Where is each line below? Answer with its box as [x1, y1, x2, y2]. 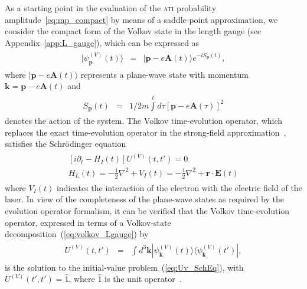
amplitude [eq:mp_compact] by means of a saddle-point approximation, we [5, 13, 278, 25]
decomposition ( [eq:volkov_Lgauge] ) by [5, 228, 149, 240]
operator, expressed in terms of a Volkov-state [5, 216, 171, 228]
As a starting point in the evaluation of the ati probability [5, 2, 217, 14]
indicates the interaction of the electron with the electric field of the [56, 181, 302, 193]
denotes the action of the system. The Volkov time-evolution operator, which [5, 114, 283, 127]
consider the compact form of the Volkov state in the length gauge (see [5, 25, 262, 37]
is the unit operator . [104, 272, 182, 285]
